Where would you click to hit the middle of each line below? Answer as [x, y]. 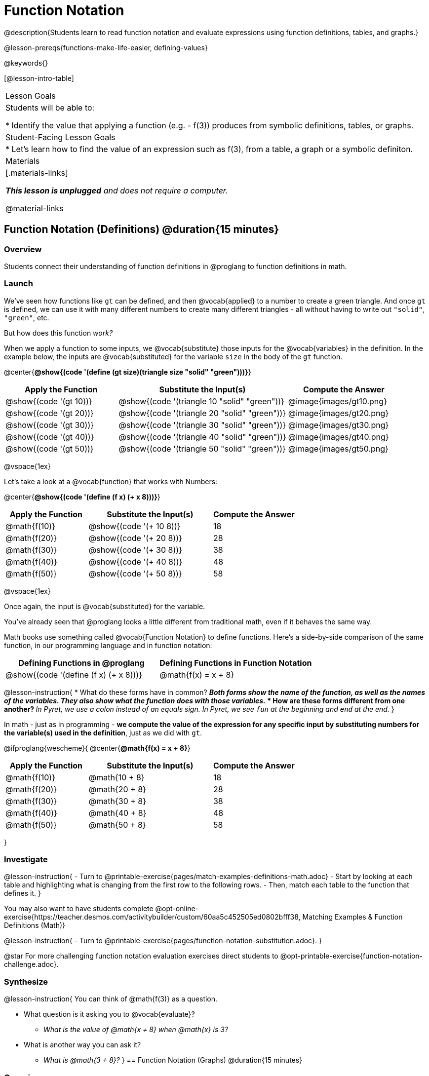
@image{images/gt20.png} [338, 413]
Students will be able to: [50, 107]
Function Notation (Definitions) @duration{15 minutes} [142, 230]
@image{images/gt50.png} [338, 448]
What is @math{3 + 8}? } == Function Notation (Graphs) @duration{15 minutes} [173, 1060]
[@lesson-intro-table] [39, 78]
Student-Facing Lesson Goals [60, 137]
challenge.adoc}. [31, 964]
